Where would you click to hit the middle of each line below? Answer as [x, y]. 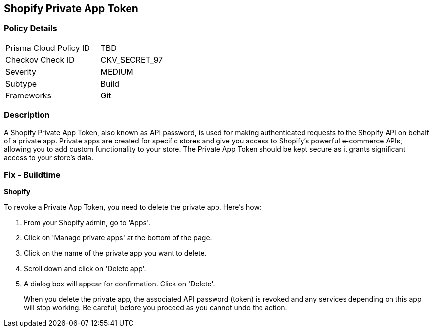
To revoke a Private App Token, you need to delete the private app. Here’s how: [133, 207]
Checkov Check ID [40, 60]
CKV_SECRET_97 [132, 60]
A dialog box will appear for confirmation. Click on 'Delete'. [119, 284]
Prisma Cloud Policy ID [48, 48]
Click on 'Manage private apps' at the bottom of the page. [118, 238]
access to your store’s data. [49, 157]
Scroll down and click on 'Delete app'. [85, 269]
